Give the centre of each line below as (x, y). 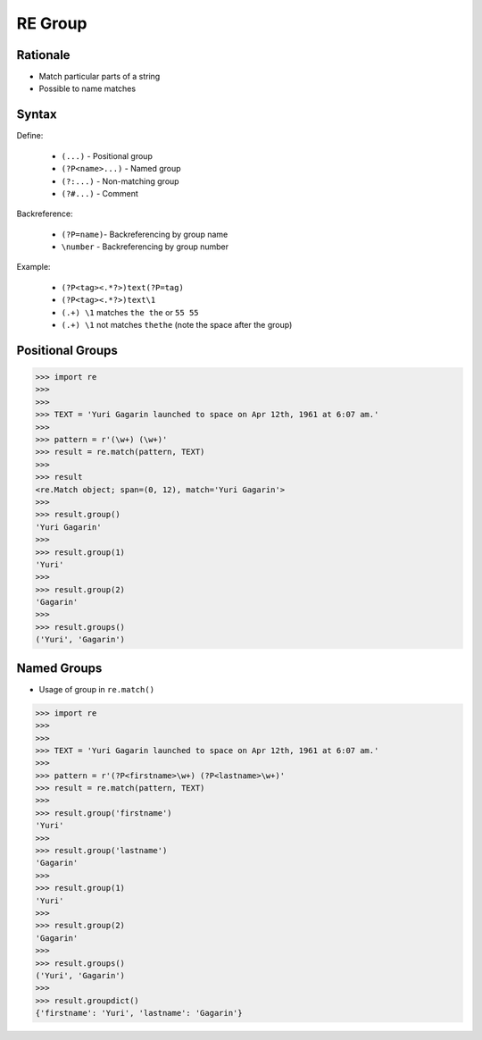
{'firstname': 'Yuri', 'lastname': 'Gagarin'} (139, 1013)
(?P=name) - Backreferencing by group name (145, 234)
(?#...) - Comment (100, 193)
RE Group (52, 23)
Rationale (43, 55)
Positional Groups (67, 350)
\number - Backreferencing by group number (145, 247)
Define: (30, 136)
